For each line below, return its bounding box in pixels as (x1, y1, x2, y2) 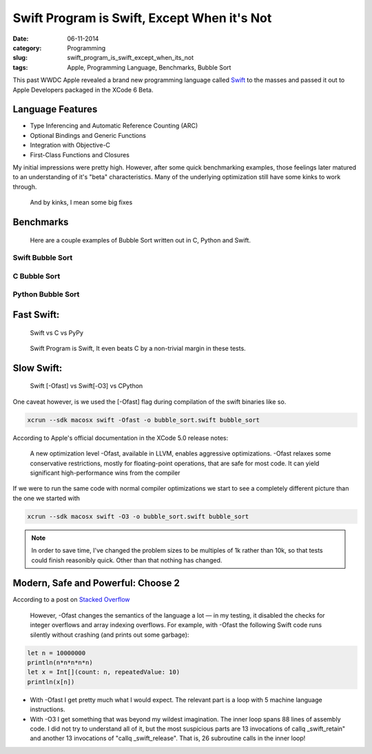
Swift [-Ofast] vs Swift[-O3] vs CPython (30, 382, 143, 390)
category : (12, 43, 42, 52)
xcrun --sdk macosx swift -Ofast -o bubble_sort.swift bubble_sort (27, 416, 260, 424)
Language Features (12, 103, 98, 115)
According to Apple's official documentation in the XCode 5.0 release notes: (12, 434, 229, 442)
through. (12, 183, 37, 191)
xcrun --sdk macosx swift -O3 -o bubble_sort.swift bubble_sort (27, 512, 249, 520)
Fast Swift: (12, 309, 60, 320)
